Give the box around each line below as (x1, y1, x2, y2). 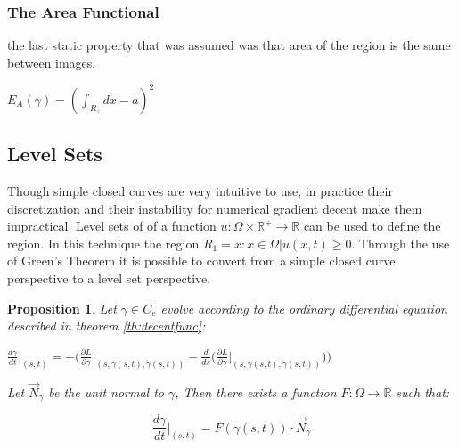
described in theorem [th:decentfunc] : (7, 316, 206, 335)
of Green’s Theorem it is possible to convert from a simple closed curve (7, 251, 396, 270)
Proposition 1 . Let (7, 298, 117, 317)
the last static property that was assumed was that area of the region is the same (7, 36, 451, 54)
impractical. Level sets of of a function (7, 216, 217, 235)
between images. (7, 53, 96, 71)
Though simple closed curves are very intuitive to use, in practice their (7, 182, 393, 200)
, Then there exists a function (175, 382, 337, 401)
